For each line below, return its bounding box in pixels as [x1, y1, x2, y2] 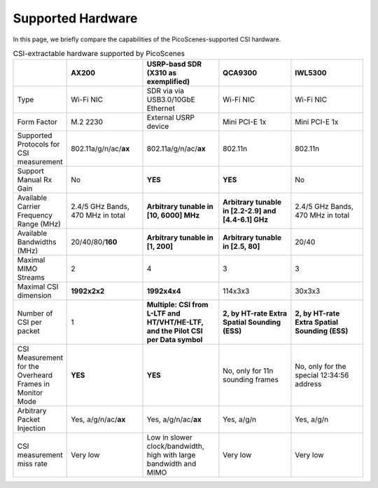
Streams [17, 273, 45, 283]
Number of [17, 309, 53, 318]
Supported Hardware [13, 11, 138, 26]
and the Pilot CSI [146, 326, 203, 336]
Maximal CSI [17, 282, 59, 292]
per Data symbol [146, 335, 203, 345]
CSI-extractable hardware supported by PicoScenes [13, 49, 185, 59]
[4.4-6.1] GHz [223, 215, 269, 224]
